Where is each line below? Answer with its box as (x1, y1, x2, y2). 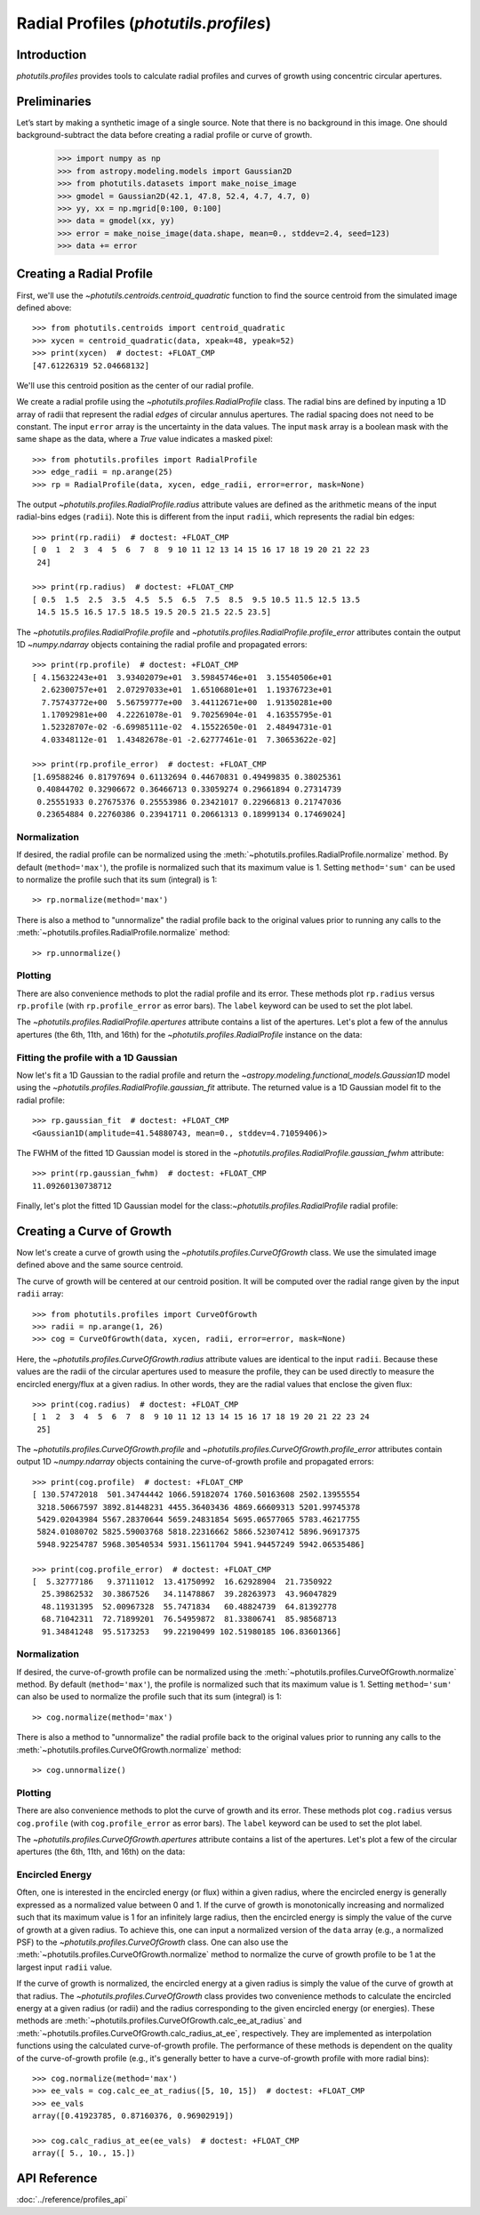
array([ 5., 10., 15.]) (32, 2148, 136, 2158)
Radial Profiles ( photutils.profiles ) (16, 13, 272, 33)
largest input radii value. (16, 1962, 113, 1972)
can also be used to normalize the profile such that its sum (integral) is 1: (16, 1691, 282, 1702)
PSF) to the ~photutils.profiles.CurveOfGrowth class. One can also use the (16, 1937, 289, 1947)
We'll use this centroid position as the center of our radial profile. (16, 380, 254, 390)
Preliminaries (16, 93, 92, 108)
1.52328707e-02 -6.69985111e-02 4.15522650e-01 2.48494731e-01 (41, 722, 332, 733)
